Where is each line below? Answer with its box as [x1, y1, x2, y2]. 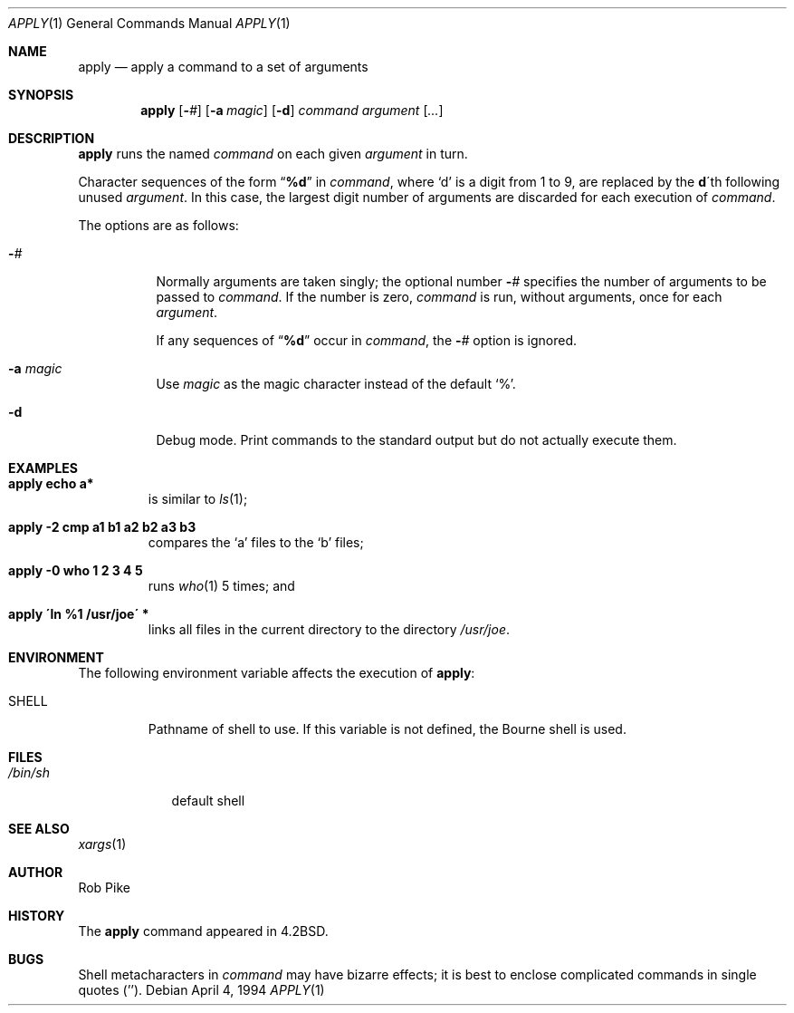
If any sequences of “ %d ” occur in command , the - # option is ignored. [156, 333, 578, 348]
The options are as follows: [78, 217, 239, 233]
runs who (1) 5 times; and [148, 578, 295, 593]
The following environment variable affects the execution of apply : [78, 665, 475, 680]
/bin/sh [8, 765, 51, 780]
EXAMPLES [8, 460, 78, 476]
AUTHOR [8, 864, 63, 880]
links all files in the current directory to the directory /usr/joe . [148, 622, 510, 637]
